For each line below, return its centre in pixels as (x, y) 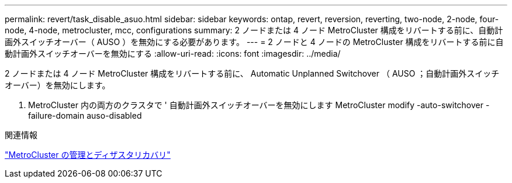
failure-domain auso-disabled (85, 115)
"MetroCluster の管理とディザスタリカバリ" (88, 155)
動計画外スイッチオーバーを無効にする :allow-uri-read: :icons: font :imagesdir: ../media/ (173, 53)
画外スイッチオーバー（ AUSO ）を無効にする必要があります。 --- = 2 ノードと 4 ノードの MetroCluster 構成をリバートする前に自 (254, 42)
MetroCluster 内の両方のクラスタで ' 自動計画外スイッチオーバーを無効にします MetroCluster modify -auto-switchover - (259, 105)
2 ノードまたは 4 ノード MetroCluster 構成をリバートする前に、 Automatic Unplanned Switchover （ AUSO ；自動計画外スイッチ (252, 73)
